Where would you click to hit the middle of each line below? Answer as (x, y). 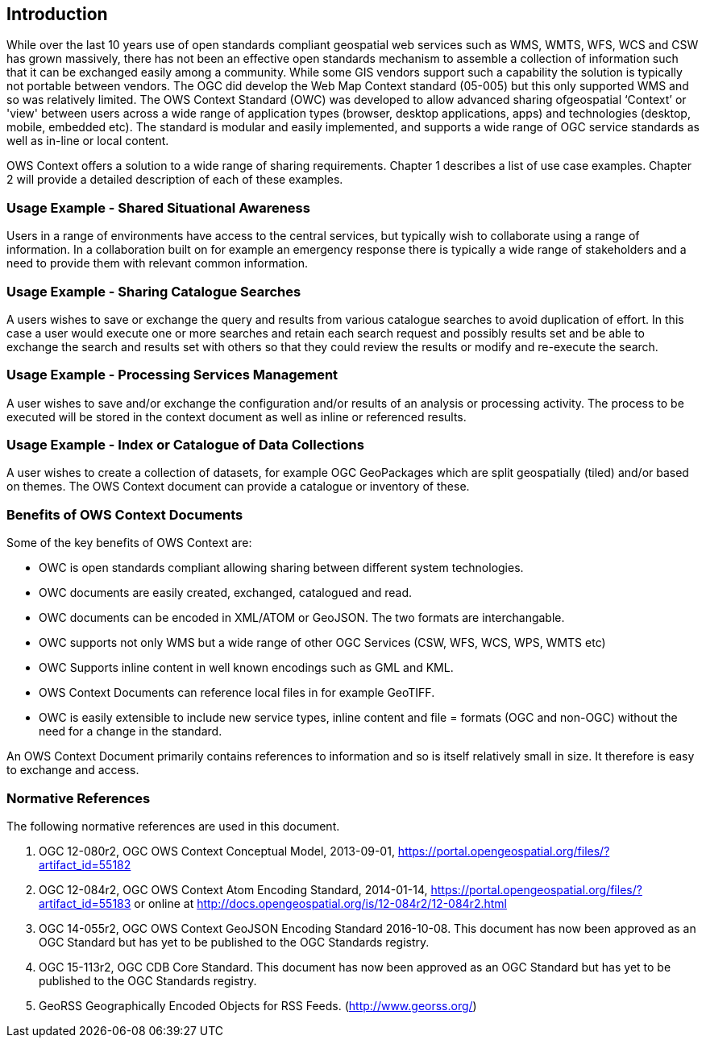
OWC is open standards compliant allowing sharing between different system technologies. (281, 568)
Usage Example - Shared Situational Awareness (158, 207)
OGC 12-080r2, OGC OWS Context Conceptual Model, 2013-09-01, (217, 851)
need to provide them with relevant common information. (157, 263)
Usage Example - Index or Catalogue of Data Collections (185, 445)
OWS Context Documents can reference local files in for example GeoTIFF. (237, 693)
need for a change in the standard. (131, 731)
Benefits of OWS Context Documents (125, 514)
